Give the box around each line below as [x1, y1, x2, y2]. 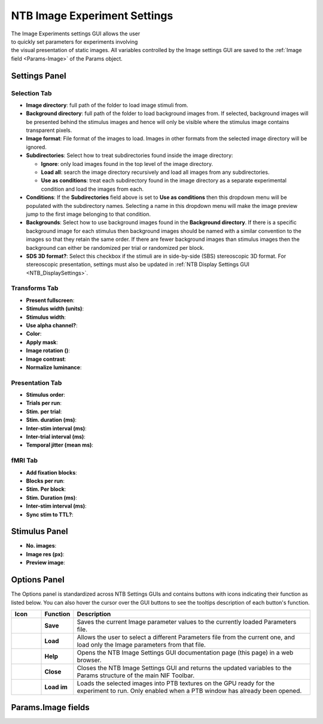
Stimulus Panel [11, 526, 68, 536]
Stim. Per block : [26, 485, 66, 493]
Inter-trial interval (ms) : [26, 433, 86, 441]
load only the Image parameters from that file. [77, 640, 206, 648]
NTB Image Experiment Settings [11, 9, 173, 22]
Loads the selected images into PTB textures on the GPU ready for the [77, 679, 275, 687]
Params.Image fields [11, 702, 90, 713]
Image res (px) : [26, 550, 65, 557]
